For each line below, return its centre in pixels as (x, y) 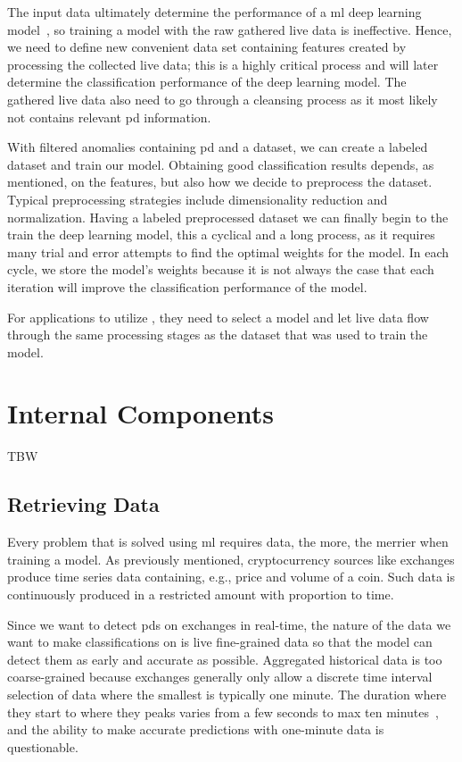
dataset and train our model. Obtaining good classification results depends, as (221, 164)
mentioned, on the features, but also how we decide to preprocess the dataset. (220, 182)
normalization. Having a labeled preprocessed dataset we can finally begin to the (228, 217)
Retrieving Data (83, 504)
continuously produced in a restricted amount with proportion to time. (201, 594)
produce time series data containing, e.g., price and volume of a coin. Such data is (231, 577)
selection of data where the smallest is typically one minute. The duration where (227, 694)
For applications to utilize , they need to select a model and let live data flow (218, 317)
